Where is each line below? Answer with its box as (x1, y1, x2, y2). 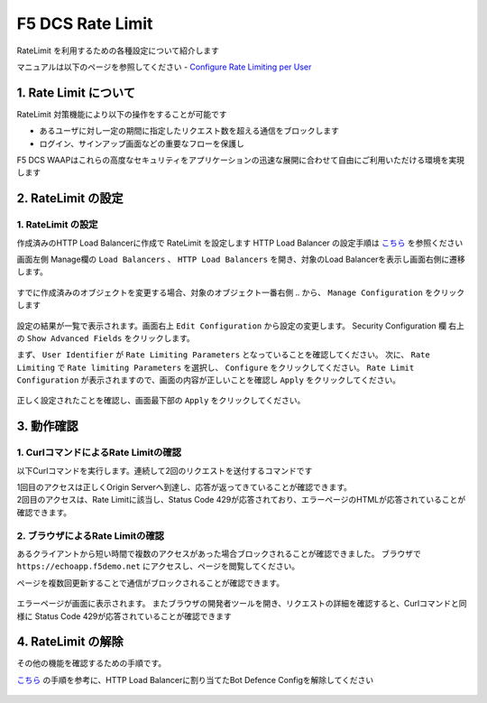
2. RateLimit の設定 (16, 190, 124, 207)
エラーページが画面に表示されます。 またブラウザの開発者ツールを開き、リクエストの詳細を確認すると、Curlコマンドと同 (16, 598, 468, 609)
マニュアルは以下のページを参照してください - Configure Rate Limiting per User (16, 61, 312, 72)
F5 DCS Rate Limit (16, 14, 153, 33)
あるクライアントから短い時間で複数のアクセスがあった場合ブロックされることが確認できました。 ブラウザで (16, 548, 421, 559)
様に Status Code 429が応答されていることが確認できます (16, 610, 232, 622)
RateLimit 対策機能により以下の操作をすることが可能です (16, 108, 227, 119)
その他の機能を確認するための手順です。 (16, 658, 167, 669)
